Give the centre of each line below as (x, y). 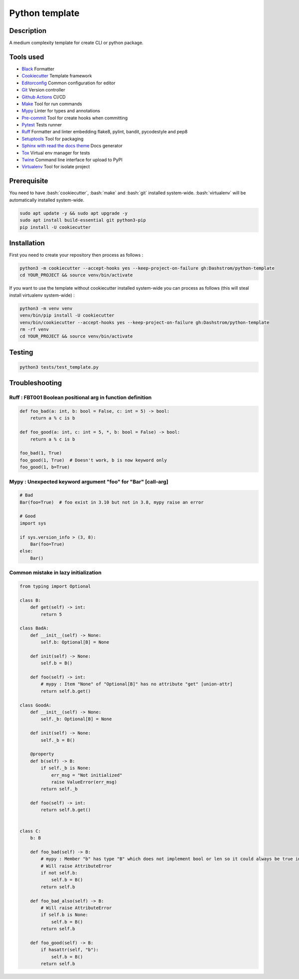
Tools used (27, 57)
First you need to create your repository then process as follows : (76, 255)
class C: (30, 831)
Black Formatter (38, 69)
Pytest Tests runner (42, 125)
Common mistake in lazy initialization (55, 573)
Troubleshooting (36, 383)
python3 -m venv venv (46, 308)
